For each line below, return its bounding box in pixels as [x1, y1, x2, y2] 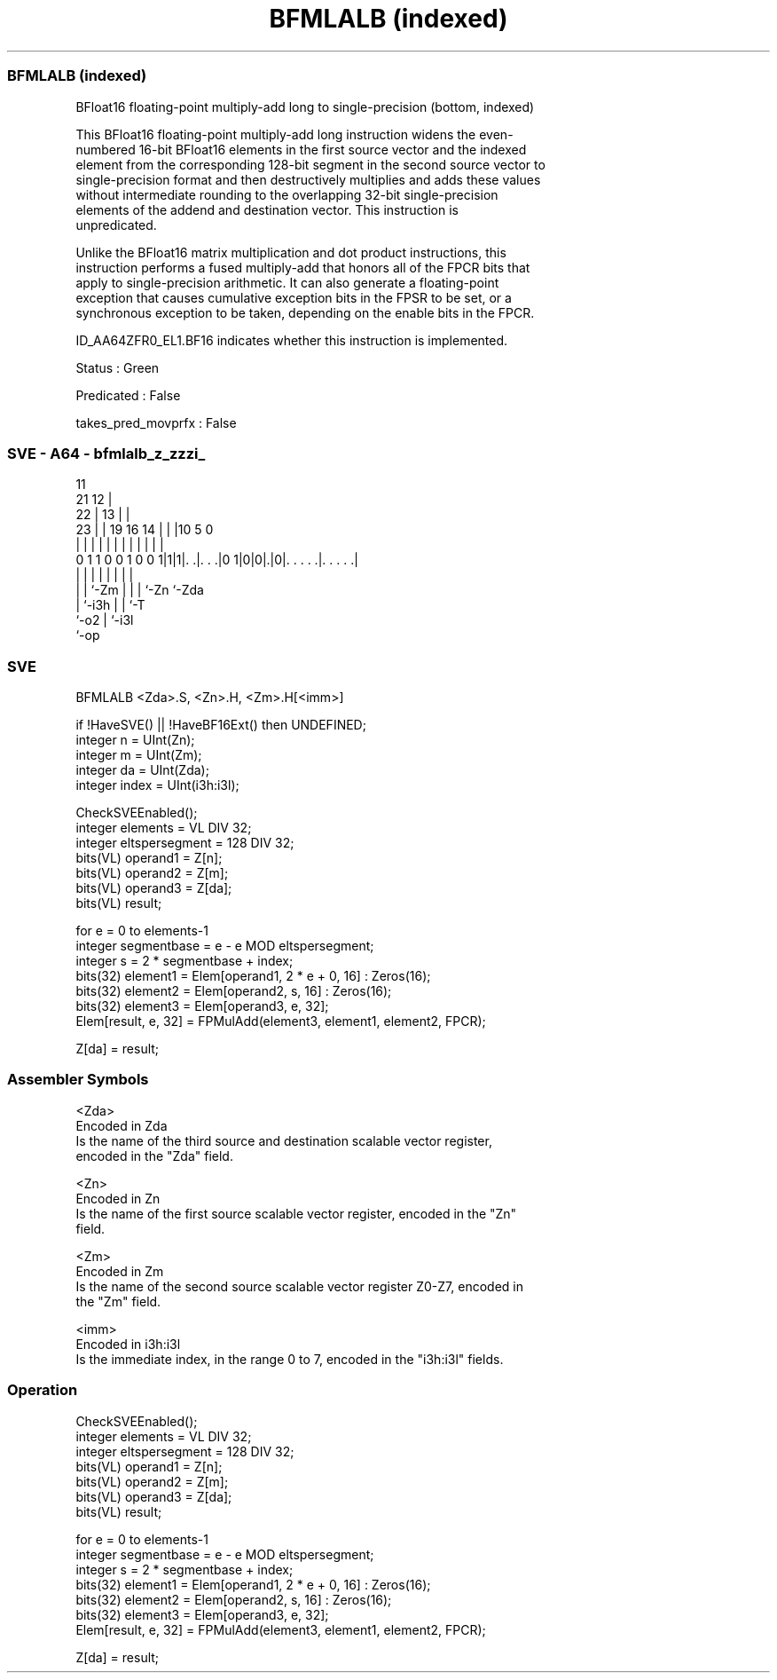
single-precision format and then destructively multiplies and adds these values [75, 171, 541, 187]
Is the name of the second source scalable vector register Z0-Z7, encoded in [75, 1278, 523, 1294]
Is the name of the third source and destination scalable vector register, [75, 1132, 492, 1148]
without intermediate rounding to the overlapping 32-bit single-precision [75, 186, 498, 202]
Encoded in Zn [75, 1190, 161, 1206]
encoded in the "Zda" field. [75, 1148, 233, 1163]
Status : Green [75, 359, 160, 375]
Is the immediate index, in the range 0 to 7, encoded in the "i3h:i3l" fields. [75, 1351, 504, 1367]
